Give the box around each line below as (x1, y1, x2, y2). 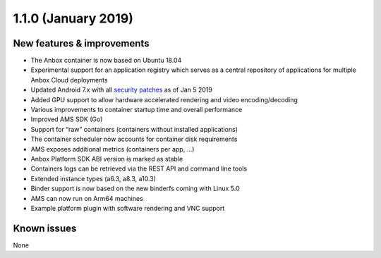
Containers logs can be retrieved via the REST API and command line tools (30, 164, 248, 173)
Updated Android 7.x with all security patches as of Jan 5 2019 (30, 85, 213, 94)
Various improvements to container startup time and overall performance (30, 106, 243, 114)
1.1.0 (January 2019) (13, 11, 133, 26)
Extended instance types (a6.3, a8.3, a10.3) (30, 174, 157, 183)
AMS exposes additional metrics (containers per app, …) (30, 145, 195, 153)
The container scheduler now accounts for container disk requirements (30, 135, 238, 144)
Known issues (13, 222, 77, 234)
